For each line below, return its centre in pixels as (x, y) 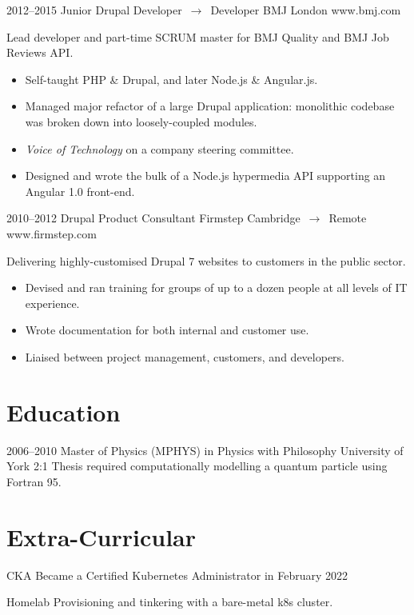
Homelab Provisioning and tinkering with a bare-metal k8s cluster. (170, 602)
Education (64, 411)
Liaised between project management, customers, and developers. (185, 356)
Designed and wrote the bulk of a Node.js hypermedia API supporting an (205, 176)
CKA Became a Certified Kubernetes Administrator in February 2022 (177, 575)
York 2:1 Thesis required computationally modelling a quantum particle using (197, 466)
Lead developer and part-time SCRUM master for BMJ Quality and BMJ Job (198, 36)
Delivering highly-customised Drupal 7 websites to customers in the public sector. (206, 260)
